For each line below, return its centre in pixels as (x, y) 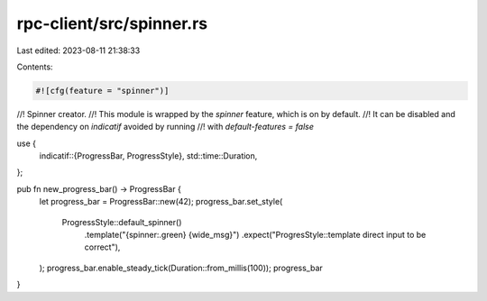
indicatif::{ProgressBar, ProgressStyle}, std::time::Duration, (148, 156)
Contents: (35, 67)
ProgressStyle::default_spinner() (122, 222)
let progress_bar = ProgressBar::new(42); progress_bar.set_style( (161, 202)
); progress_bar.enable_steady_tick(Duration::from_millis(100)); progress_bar (181, 268)
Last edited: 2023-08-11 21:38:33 (78, 50)
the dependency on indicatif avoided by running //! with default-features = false (165, 127)
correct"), (102, 247)
